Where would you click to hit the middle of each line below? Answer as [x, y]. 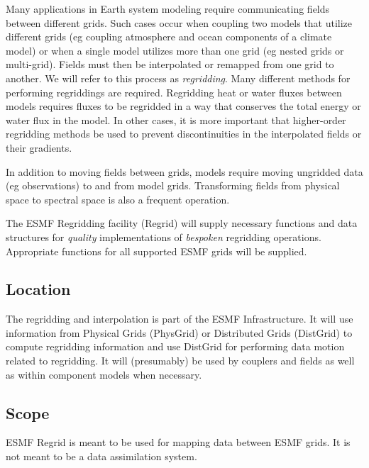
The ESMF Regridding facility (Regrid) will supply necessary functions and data [182, 223]
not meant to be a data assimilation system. [101, 456]
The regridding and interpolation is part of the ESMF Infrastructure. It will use [180, 319]
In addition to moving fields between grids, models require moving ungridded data [184, 171]
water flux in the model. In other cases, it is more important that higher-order [176, 119]
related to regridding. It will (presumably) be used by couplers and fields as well [180, 361]
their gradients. [39, 147]
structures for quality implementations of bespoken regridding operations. [164, 236]
